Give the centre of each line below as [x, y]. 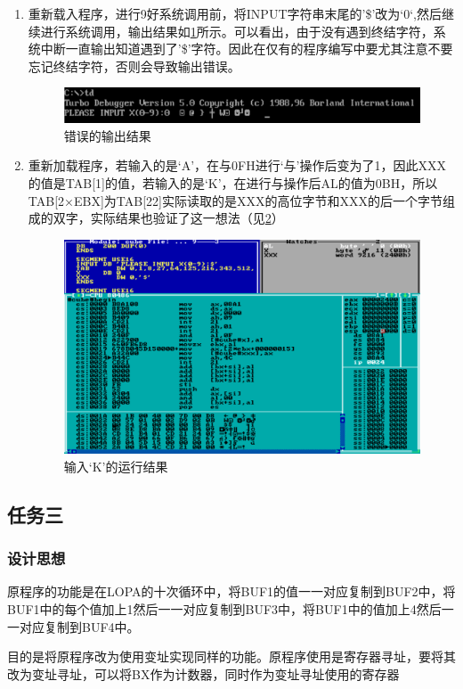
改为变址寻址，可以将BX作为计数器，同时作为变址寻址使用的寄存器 [203, 673]
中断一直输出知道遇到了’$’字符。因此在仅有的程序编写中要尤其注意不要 [247, 49]
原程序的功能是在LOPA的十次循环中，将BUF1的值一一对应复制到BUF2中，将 [231, 591]
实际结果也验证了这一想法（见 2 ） [187, 218]
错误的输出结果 [107, 135]
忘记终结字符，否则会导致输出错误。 [134, 66]
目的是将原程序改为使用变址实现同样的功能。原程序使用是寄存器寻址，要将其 [231, 656]
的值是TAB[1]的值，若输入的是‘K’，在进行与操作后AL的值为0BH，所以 [233, 183]
